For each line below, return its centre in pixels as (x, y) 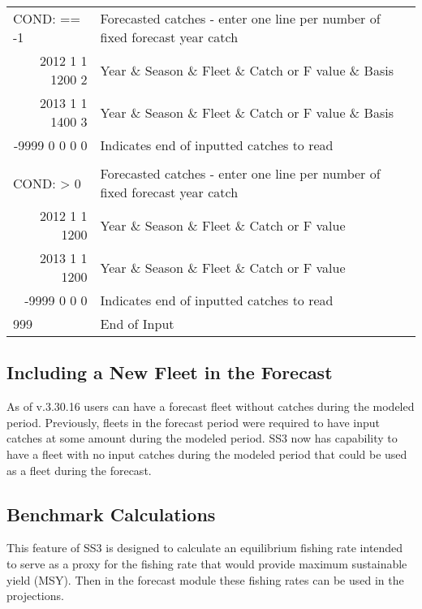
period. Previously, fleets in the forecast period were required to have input (194, 422)
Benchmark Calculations (111, 514)
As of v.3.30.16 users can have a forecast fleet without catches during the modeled (211, 406)
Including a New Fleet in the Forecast (170, 372)
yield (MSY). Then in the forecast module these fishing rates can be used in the (205, 579)
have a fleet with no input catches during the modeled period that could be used (207, 454)
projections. (35, 596)
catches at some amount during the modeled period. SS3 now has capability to (202, 438)
